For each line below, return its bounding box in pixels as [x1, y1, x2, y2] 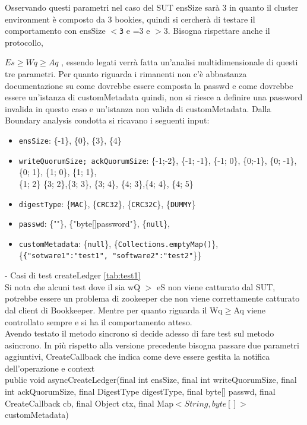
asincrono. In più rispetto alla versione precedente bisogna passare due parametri [5, 338, 299, 351]
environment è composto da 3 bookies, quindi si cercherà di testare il [5, 12, 255, 25]
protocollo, [5, 36, 44, 48]
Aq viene [233, 303, 266, 316]
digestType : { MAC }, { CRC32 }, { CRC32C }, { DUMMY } [18, 197, 196, 210]
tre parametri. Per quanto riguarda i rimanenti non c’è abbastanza [5, 68, 247, 80]
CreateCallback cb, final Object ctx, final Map [5, 397, 173, 409]
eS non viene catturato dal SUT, [157, 280, 276, 293]
